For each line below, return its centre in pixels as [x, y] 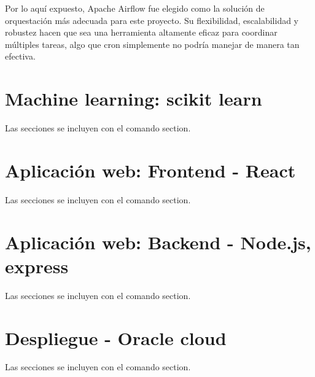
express [37, 266]
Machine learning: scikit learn [134, 99]
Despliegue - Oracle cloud [116, 337]
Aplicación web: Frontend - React [150, 170]
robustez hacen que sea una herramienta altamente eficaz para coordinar [141, 32]
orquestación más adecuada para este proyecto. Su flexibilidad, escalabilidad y [152, 20]
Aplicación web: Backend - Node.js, [158, 242]
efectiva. [20, 56]
